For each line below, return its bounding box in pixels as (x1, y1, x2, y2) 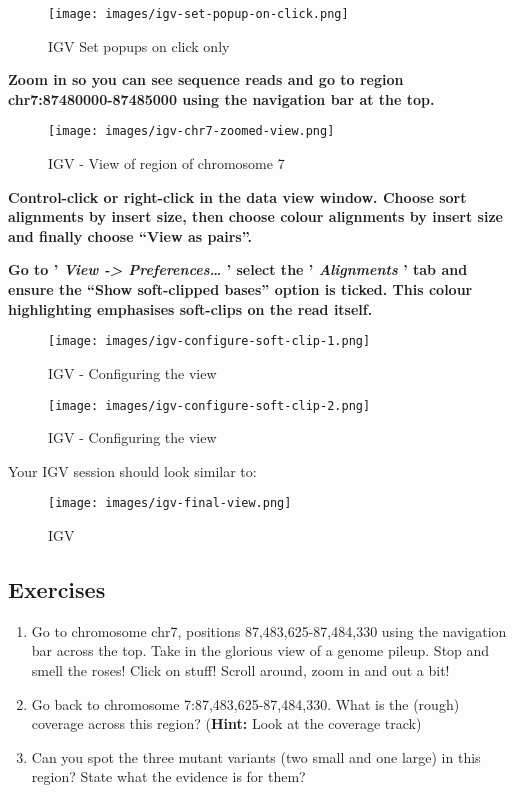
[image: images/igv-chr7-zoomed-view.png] (48, 124, 335, 139)
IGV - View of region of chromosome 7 (48, 153, 285, 174)
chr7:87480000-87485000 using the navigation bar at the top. (8, 88, 435, 109)
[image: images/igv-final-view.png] (48, 496, 292, 511)
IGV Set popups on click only (48, 35, 230, 56)
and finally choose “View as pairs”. (8, 225, 252, 246)
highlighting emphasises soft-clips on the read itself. (8, 298, 373, 319)
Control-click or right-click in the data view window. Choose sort (8, 186, 467, 207)
